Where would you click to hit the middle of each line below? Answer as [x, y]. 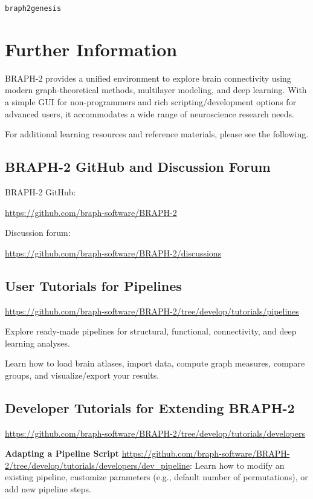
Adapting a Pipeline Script [62, 453]
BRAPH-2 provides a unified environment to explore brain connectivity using [148, 78]
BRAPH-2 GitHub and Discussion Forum [138, 167]
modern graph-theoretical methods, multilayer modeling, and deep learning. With [156, 90]
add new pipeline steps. [48, 489]
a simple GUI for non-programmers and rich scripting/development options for [151, 101]
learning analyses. [37, 343]
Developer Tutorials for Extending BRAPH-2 [150, 407]
